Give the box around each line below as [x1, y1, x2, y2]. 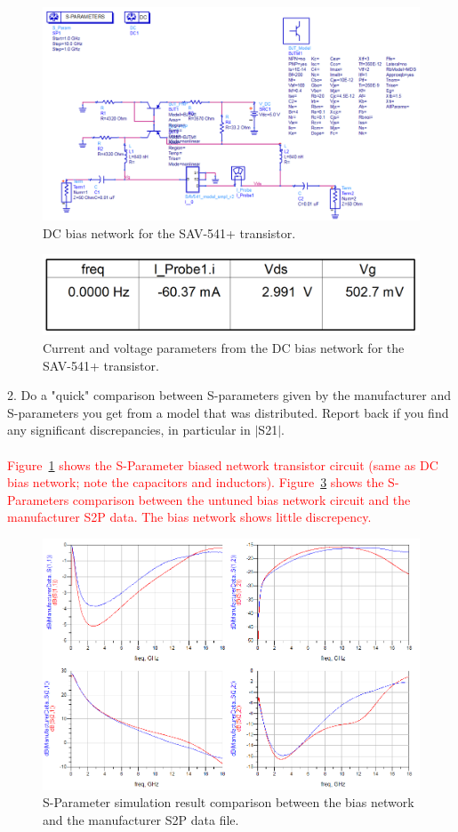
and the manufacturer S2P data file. [43, 810, 239, 828]
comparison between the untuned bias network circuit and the [72, 490, 411, 508]
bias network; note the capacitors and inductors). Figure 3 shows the [7, 473, 384, 492]
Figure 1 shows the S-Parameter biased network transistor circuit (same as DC [7, 455, 438, 474]
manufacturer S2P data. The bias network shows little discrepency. [7, 508, 372, 526]
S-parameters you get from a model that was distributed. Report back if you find [7, 403, 449, 421]
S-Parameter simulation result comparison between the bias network [43, 793, 414, 812]
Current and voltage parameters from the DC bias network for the [43, 339, 405, 357]
